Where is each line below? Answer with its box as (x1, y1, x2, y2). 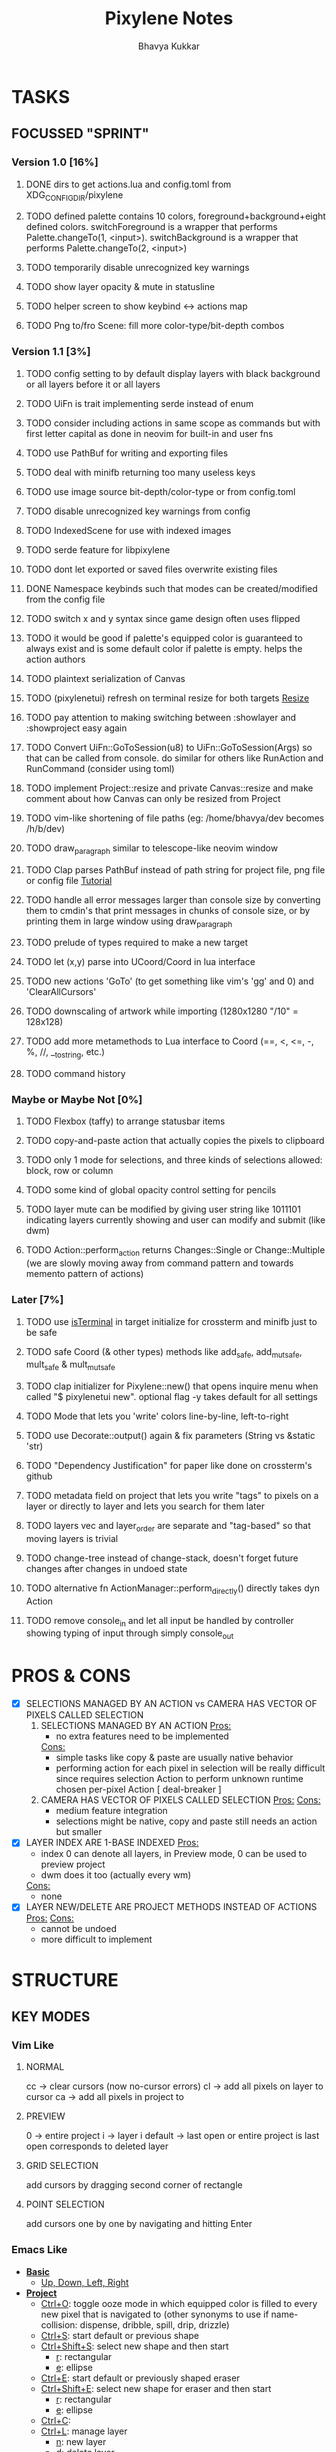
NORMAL (25, 2061, 65, 2073)
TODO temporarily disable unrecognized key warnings (25, 262, 250, 274)
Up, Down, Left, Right (40, 2276, 129, 2288)
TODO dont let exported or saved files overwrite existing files (25, 563, 278, 575)
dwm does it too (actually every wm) (40, 1869, 192, 1881)
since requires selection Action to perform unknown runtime (55, 1773, 304, 1785)
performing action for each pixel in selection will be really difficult (55, 1762, 326, 1774)
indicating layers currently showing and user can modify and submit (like (25, 1214, 326, 1226)
